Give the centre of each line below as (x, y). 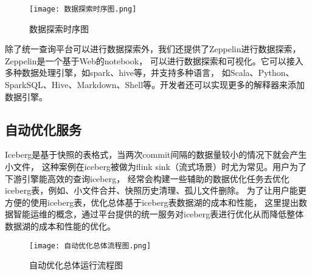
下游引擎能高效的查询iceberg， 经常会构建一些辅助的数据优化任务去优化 (147, 178)
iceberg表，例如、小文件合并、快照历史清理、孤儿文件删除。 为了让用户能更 (156, 190)
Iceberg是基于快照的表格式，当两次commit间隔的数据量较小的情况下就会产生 (156, 154)
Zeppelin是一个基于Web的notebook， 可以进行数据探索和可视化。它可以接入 (154, 60)
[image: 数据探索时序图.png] (83, 9)
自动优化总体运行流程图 (76, 265)
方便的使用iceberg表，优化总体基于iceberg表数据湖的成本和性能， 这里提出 (152, 202)
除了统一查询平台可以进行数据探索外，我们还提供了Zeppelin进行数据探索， (153, 49)
